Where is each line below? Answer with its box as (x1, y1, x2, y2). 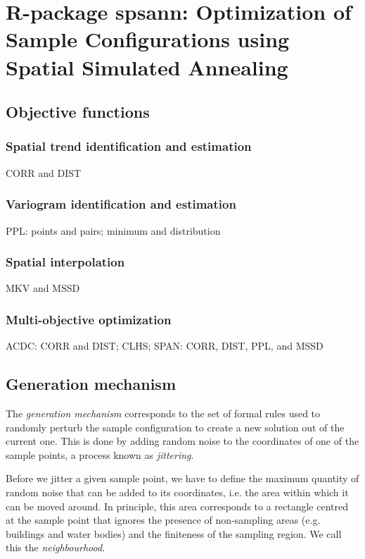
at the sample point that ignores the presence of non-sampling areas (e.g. (6, 512, 321, 527)
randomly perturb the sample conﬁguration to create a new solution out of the (6, 419, 345, 434)
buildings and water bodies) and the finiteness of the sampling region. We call (6, 526, 342, 541)
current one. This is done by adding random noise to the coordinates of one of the (6, 434, 359, 448)
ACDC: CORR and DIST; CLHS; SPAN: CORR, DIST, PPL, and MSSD (6, 338, 324, 353)
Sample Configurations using (6, 25, 290, 54)
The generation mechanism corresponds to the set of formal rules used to (6, 405, 321, 420)
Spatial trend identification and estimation (6, 137, 252, 155)
